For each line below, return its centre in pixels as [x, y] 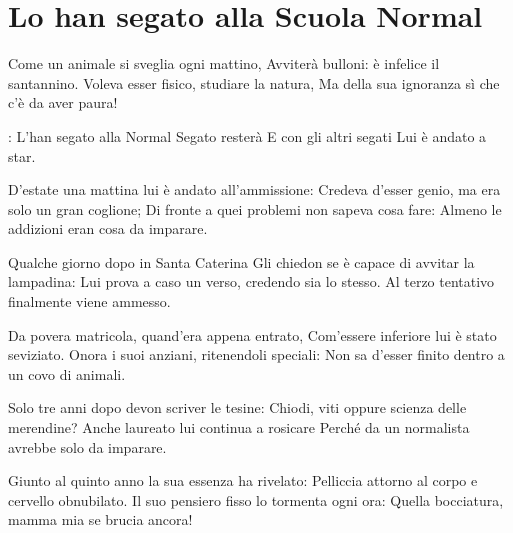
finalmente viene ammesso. [89, 301]
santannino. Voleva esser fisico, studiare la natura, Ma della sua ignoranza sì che [254, 82]
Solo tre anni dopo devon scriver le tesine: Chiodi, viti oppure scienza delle [237, 407]
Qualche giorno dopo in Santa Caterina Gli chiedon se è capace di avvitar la [241, 261]
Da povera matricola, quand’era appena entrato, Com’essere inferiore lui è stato [252, 334]
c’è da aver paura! [63, 102]
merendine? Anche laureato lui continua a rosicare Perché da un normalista [239, 427]
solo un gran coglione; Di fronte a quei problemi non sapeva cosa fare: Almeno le [255, 208]
